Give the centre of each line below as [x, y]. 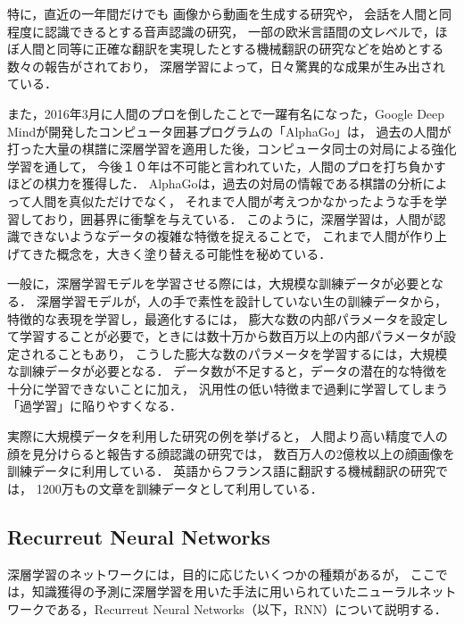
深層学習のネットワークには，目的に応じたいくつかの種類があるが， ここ [221, 574]
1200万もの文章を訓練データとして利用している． [179, 488]
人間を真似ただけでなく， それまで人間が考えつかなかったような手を [233, 200]
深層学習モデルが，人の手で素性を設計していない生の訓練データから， [241, 300]
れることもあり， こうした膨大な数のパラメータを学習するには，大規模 [240, 353]
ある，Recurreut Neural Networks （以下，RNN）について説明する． [252, 608]
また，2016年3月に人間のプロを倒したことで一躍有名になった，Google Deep [226, 113]
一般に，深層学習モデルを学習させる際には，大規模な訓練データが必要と [219, 283]
